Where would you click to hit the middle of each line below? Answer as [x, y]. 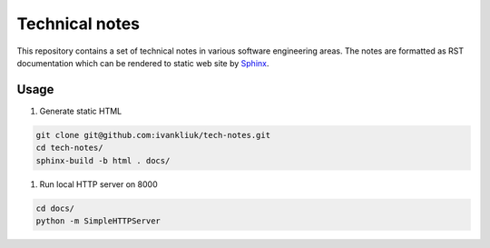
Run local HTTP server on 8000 [98, 184]
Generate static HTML [81, 111]
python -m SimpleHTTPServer [98, 221]
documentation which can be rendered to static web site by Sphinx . [143, 63]
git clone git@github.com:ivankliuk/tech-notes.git [153, 135]
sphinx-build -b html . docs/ [103, 160]
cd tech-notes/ [69, 148]
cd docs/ [55, 208]
